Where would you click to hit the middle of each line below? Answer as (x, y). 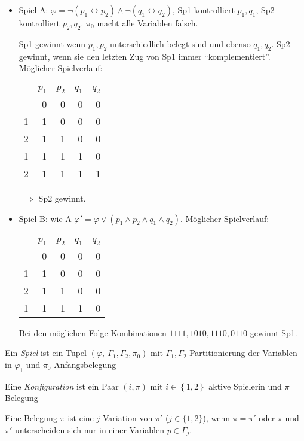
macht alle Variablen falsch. (148, 23)
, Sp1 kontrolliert (203, 10)
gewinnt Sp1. (274, 332)
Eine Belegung (31, 417)
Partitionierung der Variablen (243, 353)
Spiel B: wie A (45, 218)
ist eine (81, 417)
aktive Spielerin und (245, 386)
